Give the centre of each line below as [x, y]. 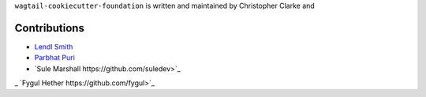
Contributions [49, 28]
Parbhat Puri [54, 58]
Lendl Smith [54, 46]
